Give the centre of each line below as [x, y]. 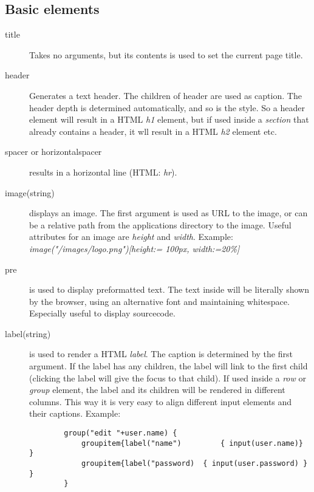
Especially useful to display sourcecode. [102, 313]
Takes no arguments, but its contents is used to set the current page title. [166, 54]
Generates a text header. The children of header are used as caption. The [166, 95]
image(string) [30, 192]
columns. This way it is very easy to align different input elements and [161, 401]
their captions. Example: [75, 413]
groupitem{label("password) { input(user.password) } [194, 464]
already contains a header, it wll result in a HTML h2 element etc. [153, 131]
